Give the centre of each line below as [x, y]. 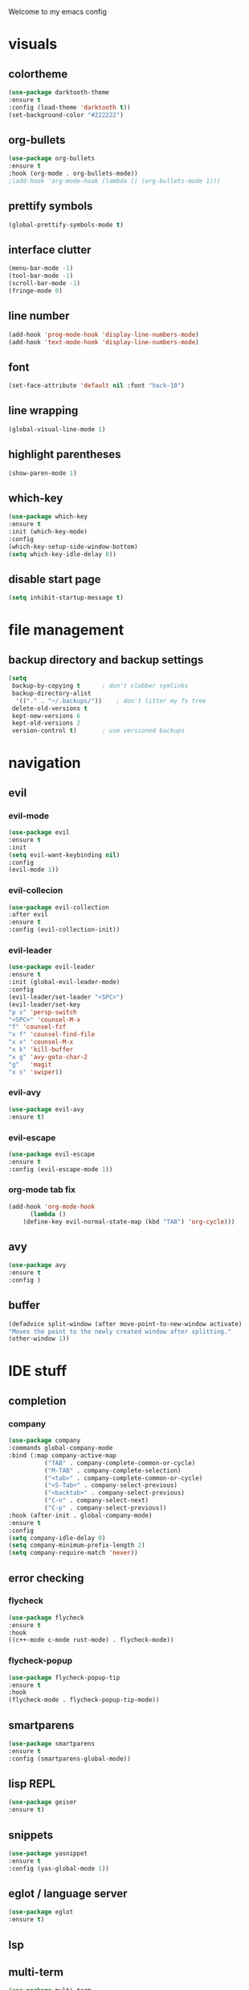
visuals [33, 44]
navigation [45, 763]
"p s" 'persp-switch [43, 1012]
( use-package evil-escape [51, 1154]
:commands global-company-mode [61, 1448]
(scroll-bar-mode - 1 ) [45, 284]
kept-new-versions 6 [46, 716]
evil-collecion [36, 891]
